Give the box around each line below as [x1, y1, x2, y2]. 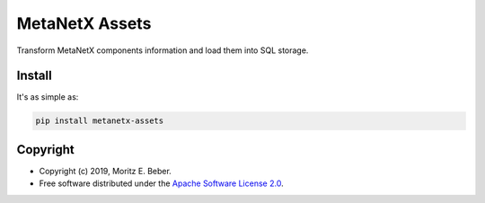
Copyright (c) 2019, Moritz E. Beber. [39, 165, 172, 176]
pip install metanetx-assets [35, 116, 164, 126]
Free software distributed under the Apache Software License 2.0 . [39, 178, 284, 189]
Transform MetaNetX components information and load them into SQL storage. [16, 45, 309, 56]
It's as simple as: [16, 92, 79, 102]
